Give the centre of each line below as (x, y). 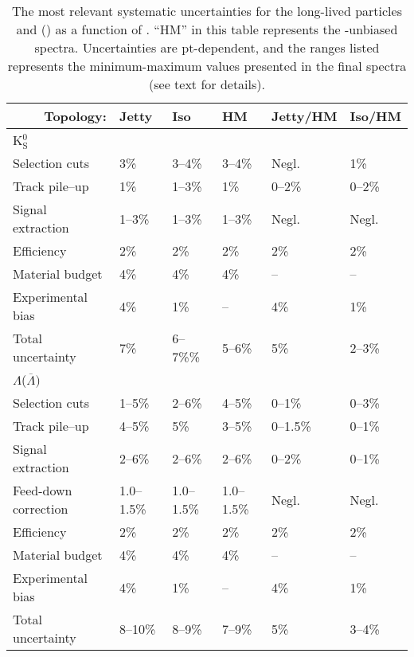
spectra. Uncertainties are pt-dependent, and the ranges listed (207, 47)
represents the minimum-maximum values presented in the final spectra (207, 66)
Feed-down (43, 490)
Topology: (75, 116)
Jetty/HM (304, 116)
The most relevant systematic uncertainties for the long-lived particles (207, 11)
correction (41, 508)
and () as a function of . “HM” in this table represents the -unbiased (207, 29)
